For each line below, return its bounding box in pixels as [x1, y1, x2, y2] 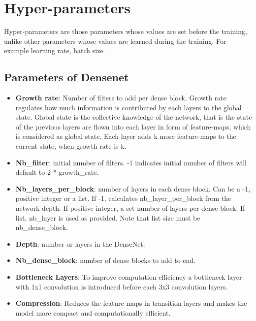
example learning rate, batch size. [4, 45, 105, 56]
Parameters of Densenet [4, 69, 129, 85]
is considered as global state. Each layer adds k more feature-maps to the [15, 131, 236, 141]
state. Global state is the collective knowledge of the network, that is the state [15, 112, 252, 122]
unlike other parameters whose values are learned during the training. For [4, 35, 226, 46]
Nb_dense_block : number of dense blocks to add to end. [15, 255, 196, 265]
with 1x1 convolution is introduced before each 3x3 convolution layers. [15, 281, 228, 291]
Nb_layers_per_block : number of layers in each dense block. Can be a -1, [15, 183, 251, 193]
